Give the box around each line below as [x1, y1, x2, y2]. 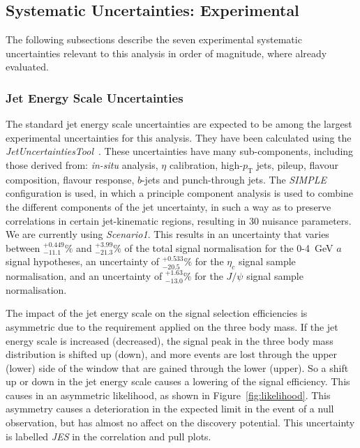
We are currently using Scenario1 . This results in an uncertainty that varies [6, 227, 329, 241]
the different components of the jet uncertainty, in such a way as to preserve [6, 199, 331, 214]
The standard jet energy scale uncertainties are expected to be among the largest [6, 117, 352, 131]
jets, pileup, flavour [256, 157, 339, 172]
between [6, 240, 40, 255]
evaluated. [6, 59, 49, 74]
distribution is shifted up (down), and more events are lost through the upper [6, 347, 338, 361]
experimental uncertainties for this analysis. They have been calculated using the [6, 130, 352, 144]
